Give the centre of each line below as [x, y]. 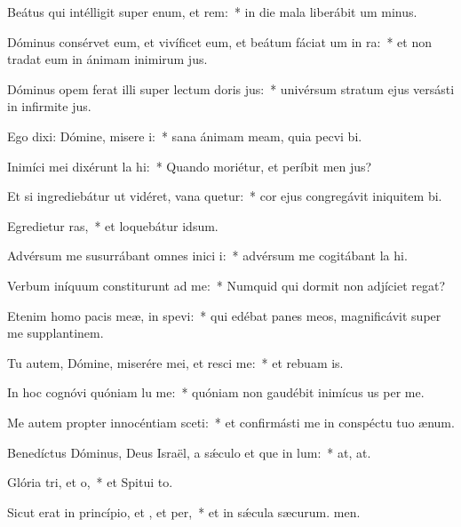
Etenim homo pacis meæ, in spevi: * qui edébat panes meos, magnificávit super [224, 315]
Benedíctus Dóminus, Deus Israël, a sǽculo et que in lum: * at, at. [189, 452]
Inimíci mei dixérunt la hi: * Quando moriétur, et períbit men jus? [190, 166]
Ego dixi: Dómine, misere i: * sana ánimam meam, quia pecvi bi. [185, 136]
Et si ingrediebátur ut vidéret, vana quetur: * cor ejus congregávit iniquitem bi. [225, 196]
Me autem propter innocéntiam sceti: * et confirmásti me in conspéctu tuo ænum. [231, 422]
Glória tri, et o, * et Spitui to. [90, 482]
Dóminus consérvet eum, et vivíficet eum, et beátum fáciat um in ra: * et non [219, 41]
